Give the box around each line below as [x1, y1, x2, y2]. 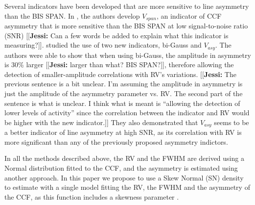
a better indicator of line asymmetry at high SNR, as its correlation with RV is [4, 127, 242, 137]
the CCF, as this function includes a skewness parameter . [4, 191, 179, 202]
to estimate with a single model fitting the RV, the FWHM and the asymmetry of [4, 182, 250, 192]
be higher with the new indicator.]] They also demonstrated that [4, 117, 198, 127]
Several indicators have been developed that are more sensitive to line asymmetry [4, 1, 249, 11]
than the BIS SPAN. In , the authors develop [4, 10, 140, 21]
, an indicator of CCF [156, 10, 222, 21]
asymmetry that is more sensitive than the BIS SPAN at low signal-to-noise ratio [4, 21, 248, 31]
